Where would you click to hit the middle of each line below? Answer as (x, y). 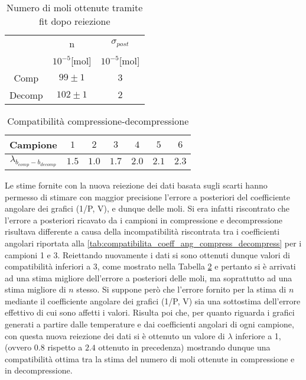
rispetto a (65, 347)
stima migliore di (35, 289)
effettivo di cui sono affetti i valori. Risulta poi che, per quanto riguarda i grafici (150, 312)
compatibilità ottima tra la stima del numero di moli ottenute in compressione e (150, 358)
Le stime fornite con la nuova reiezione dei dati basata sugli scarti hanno (136, 185)
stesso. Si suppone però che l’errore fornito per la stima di (181, 289)
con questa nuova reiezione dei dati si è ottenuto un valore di (115, 335)
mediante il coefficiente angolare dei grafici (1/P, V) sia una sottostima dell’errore (153, 301)
